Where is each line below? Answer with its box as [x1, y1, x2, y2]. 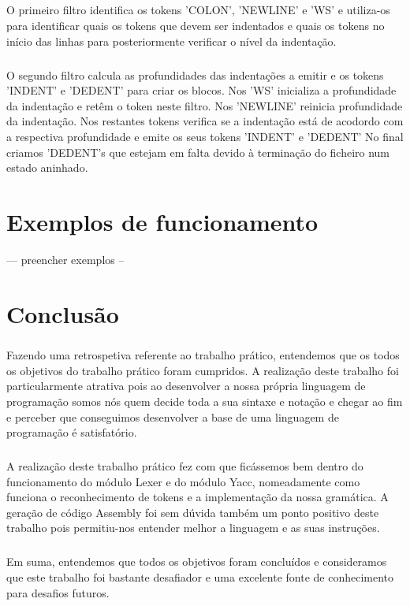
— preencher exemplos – [6, 251, 125, 267]
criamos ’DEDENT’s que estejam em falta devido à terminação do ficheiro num [6, 143, 390, 160]
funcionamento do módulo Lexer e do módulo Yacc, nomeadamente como [6, 473, 360, 489]
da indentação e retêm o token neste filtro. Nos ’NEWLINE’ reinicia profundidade [6, 97, 403, 113]
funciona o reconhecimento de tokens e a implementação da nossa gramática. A [6, 489, 389, 505]
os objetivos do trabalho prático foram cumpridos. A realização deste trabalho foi [6, 362, 399, 378]
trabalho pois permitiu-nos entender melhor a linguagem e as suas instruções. [6, 519, 380, 536]
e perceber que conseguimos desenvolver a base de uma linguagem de [6, 408, 339, 425]
